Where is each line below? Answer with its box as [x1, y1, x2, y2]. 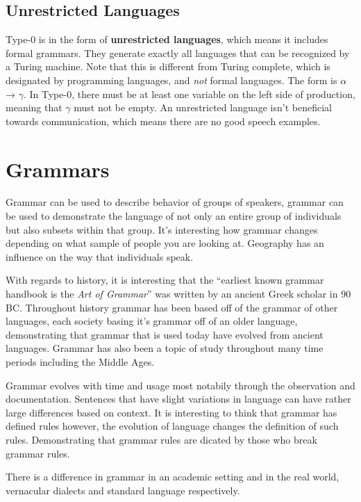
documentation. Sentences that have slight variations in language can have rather [6, 391, 351, 406]
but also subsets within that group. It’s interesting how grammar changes [6, 222, 318, 236]
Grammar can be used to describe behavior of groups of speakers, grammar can [6, 195, 344, 209]
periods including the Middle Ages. [6, 355, 155, 369]
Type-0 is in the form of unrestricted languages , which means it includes [6, 32, 328, 47]
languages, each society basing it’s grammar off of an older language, [6, 314, 298, 328]
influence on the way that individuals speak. [6, 249, 194, 264]
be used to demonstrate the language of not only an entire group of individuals [6, 209, 342, 223]
